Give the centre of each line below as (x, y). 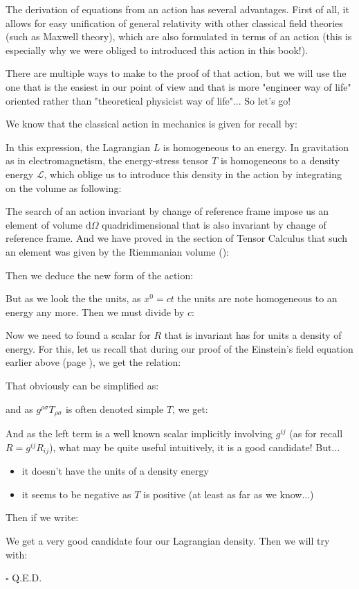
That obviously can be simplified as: (82, 386)
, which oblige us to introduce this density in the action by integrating (193, 174)
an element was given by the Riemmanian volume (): (118, 251)
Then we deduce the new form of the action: (100, 275)
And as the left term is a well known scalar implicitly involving (139, 433)
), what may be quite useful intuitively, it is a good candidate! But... (195, 447)
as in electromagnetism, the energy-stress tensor (107, 160)
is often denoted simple (114, 408)
